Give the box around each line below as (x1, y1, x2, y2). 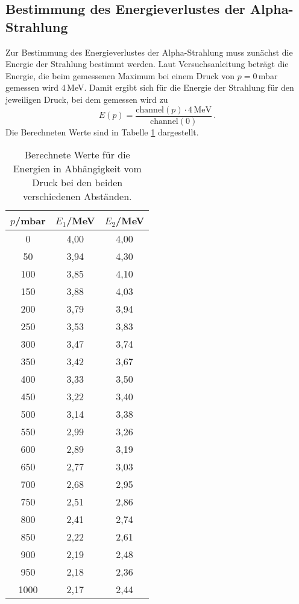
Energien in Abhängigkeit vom (13, 161, 142, 176)
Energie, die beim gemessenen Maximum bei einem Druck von (5, 69, 235, 82)
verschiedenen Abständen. (22, 189, 132, 204)
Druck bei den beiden (32, 175, 123, 190)
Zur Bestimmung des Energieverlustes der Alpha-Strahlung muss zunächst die (5, 45, 293, 58)
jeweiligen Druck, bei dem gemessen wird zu (5, 93, 168, 105)
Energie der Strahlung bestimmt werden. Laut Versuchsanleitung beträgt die (5, 57, 289, 70)
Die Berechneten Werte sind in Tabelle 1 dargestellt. (5, 125, 199, 138)
